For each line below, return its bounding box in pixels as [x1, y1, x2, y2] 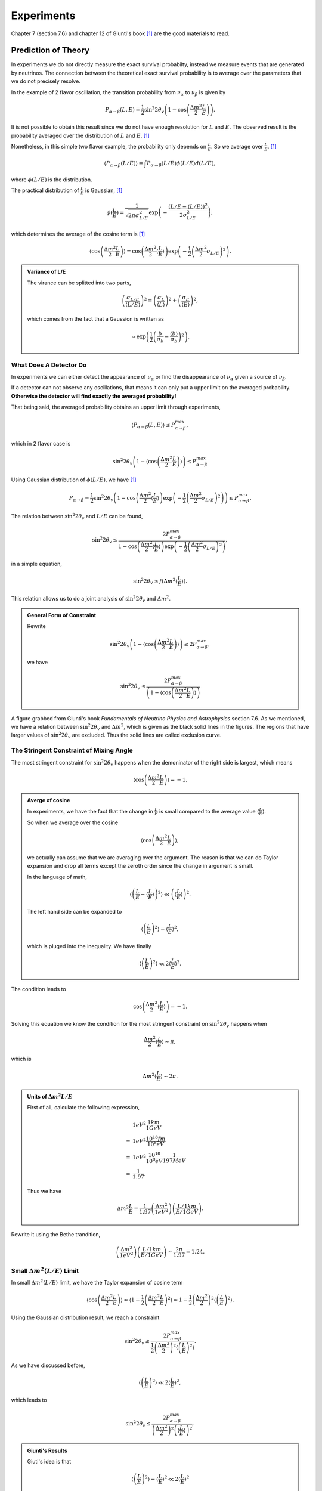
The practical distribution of [11, 187, 80, 194]
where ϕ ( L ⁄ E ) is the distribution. [11, 176, 92, 183]
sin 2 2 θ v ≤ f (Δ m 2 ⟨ [133, 577, 178, 586]
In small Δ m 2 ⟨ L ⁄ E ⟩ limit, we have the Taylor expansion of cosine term [11, 1278, 183, 1286]
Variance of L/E [27, 268, 66, 276]
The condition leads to [11, 985, 66, 992]
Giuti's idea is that [27, 1458, 72, 1465]
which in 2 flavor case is [11, 440, 71, 447]
